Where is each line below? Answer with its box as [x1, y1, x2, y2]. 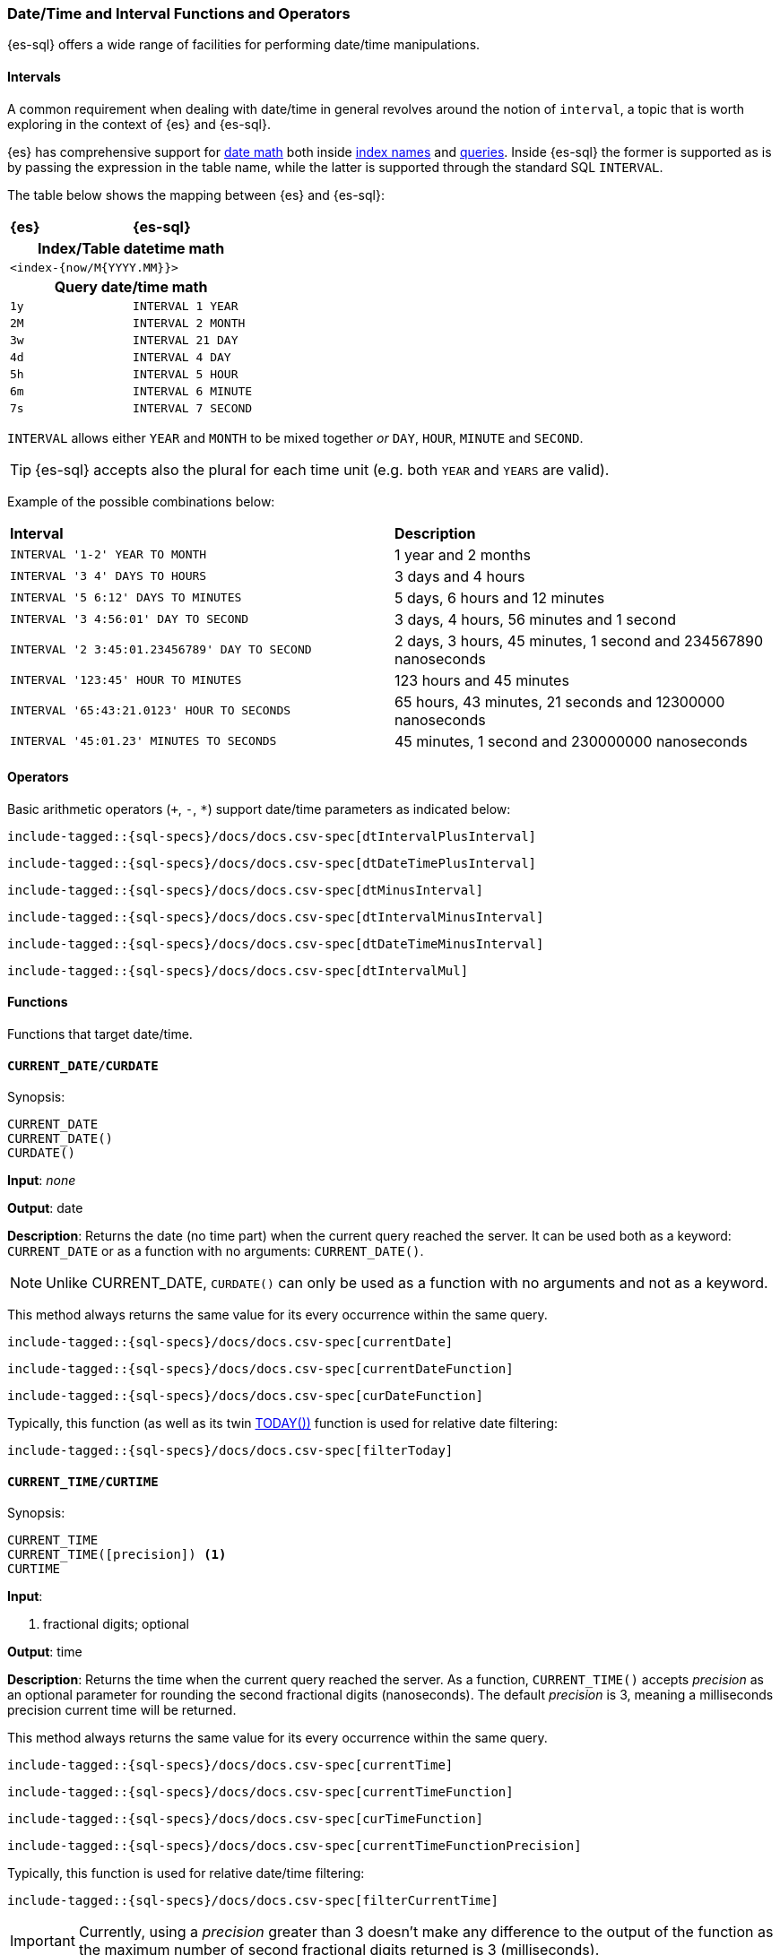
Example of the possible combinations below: [7, 493, 275, 509]
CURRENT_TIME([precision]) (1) [7, 1547, 227, 1562]
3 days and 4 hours [394, 567, 525, 585]
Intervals [7, 68, 61, 84]
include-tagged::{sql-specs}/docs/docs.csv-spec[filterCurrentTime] [7, 1893, 498, 1908]
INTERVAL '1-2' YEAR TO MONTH [10, 548, 207, 562]
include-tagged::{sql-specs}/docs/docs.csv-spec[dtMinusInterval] [7, 882, 484, 897]
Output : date [7, 1200, 83, 1216]
